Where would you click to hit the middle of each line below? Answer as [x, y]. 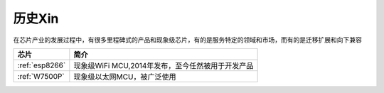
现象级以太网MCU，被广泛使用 [125, 77]
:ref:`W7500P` [41, 76]
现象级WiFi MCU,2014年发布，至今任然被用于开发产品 [164, 65]
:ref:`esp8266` [42, 65]
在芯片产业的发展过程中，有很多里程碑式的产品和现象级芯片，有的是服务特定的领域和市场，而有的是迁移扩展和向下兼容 [187, 40]
